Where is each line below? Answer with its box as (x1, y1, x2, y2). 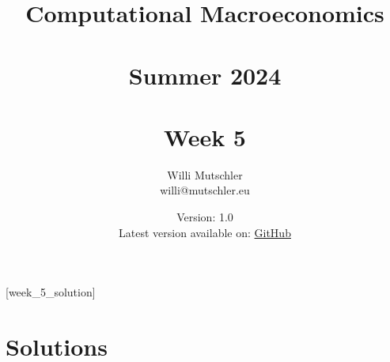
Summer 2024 (128, 58, 282, 91)
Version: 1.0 (176, 209, 233, 225)
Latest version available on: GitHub (119, 224, 291, 240)
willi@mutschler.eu (160, 182, 250, 198)
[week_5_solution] (6, 284, 96, 300)
